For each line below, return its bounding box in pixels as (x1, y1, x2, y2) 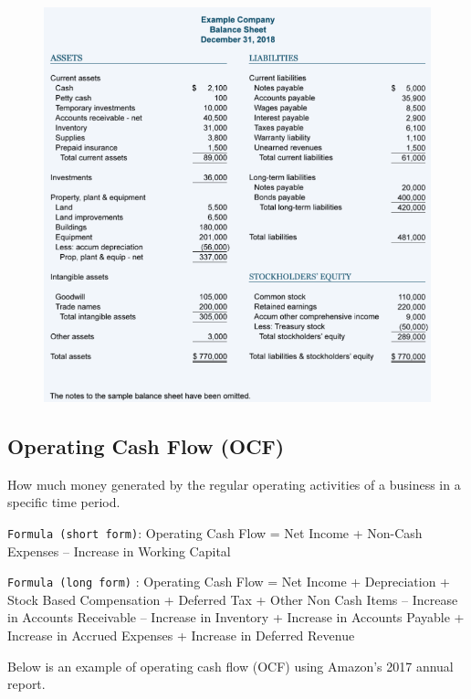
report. (7, 674, 46, 694)
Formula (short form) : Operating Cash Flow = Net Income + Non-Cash (7, 523, 423, 542)
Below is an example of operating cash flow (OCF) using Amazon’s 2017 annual (7, 656, 454, 675)
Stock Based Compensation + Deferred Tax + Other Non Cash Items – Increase (7, 589, 458, 609)
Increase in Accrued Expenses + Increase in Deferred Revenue (7, 625, 355, 644)
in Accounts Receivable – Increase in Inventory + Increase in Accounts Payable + (7, 608, 465, 627)
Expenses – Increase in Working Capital (7, 541, 231, 560)
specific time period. (7, 492, 120, 512)
